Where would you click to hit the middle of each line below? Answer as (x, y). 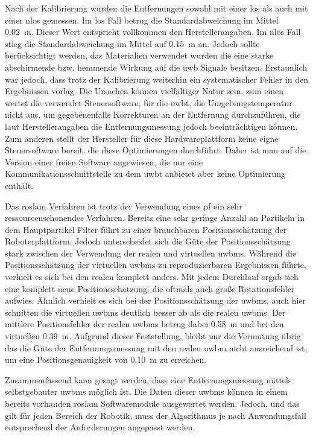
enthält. (19, 185)
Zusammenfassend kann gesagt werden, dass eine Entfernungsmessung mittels (148, 379)
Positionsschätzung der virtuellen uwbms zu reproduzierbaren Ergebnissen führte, (156, 265)
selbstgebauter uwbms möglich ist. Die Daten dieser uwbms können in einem (146, 391)
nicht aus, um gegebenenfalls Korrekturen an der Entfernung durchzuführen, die (153, 114)
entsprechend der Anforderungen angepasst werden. (100, 427)
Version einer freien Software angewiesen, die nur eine (104, 161)
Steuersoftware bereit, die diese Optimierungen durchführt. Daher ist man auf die (156, 150)
